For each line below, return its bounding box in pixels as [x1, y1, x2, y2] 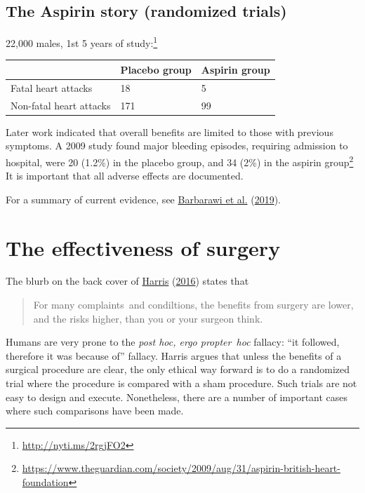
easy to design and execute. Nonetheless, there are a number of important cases [6, 389, 348, 404]
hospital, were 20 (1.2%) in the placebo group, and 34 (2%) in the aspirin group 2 [6, 152, 354, 169]
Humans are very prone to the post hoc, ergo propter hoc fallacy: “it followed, [6, 335, 340, 349]
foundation [22, 475, 69, 489]
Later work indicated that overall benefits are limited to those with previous [6, 124, 333, 139]
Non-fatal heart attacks [11, 97, 111, 112]
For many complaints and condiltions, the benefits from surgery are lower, [33, 297, 354, 312]
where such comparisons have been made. [6, 403, 184, 418]
